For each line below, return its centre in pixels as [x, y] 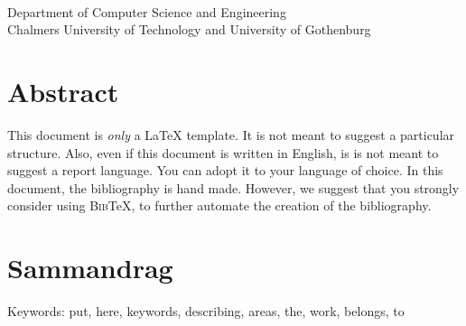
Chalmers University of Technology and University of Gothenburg [189, 29]
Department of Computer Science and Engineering [147, 11]
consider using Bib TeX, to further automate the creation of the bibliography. [219, 205]
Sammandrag [90, 268]
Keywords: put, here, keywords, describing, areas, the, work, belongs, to [206, 311]
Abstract [63, 92]
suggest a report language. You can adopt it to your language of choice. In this [225, 170]
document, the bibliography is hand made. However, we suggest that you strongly [233, 187]
